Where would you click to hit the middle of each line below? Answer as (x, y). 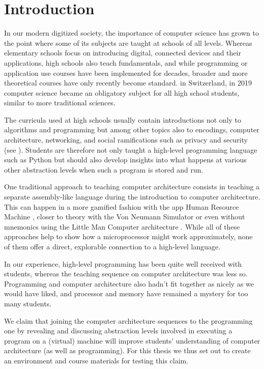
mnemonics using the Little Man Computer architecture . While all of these (122, 226)
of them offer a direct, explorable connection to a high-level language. (112, 246)
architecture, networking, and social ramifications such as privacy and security (126, 140)
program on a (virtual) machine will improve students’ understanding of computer (132, 340)
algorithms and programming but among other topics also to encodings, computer (132, 130)
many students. (28, 303)
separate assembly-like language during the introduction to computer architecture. (132, 197)
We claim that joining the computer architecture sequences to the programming (128, 320)
